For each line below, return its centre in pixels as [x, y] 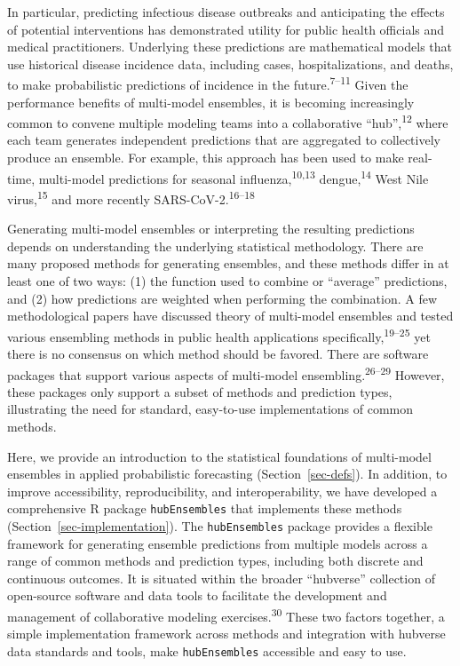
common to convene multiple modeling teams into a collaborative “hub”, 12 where [228, 121]
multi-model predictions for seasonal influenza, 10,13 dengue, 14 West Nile [234, 177]
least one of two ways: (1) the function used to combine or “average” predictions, [227, 280]
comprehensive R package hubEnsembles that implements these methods [205, 508]
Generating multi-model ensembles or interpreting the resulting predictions [211, 229]
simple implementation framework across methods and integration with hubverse [226, 634]
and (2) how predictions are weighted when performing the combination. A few [222, 298]
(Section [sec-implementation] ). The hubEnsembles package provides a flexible [220, 526]
